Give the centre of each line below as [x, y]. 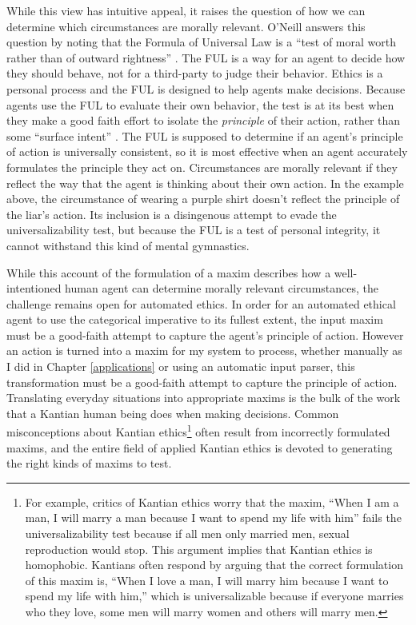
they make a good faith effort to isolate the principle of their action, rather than [204, 120]
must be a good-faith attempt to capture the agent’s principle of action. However [205, 334]
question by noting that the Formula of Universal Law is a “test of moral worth [201, 42]
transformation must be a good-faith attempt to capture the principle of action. [202, 382]
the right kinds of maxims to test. [89, 463]
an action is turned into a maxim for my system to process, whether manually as [204, 350]
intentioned [34, 288]
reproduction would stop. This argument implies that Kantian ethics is [199, 549]
